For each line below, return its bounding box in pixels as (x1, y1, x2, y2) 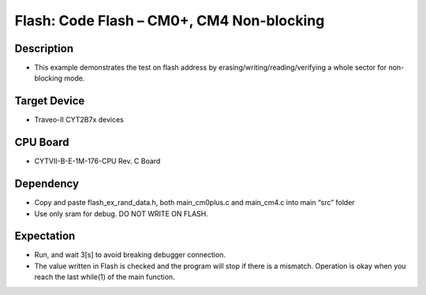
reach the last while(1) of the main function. (34, 272, 175, 282)
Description (14, 42, 74, 55)
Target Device (14, 95, 85, 108)
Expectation (14, 230, 76, 243)
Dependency (14, 177, 79, 191)
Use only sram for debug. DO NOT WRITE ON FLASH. (34, 209, 209, 218)
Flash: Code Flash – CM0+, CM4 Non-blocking (14, 12, 325, 29)
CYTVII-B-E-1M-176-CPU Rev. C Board (34, 156, 161, 166)
